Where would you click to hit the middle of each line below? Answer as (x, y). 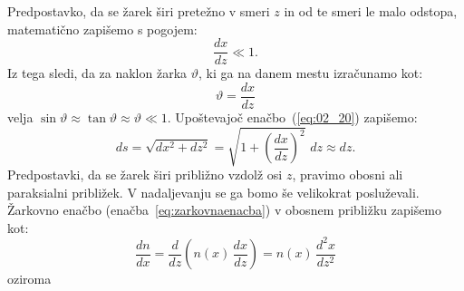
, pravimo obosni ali (348, 175)
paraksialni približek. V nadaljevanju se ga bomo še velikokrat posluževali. (213, 192)
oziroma (29, 279)
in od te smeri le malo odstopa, (371, 11)
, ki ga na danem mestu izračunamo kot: (311, 73)
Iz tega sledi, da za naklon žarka (97, 73)
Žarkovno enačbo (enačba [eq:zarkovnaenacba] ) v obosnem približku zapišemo (225, 210)
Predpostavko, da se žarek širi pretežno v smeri (139, 11)
